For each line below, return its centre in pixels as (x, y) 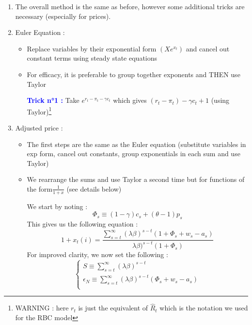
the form (40, 188)
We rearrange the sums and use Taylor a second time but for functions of (136, 179)
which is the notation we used (204, 308)
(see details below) (94, 188)
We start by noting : (57, 206)
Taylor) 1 (39, 111)
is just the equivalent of (113, 308)
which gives (130, 100)
